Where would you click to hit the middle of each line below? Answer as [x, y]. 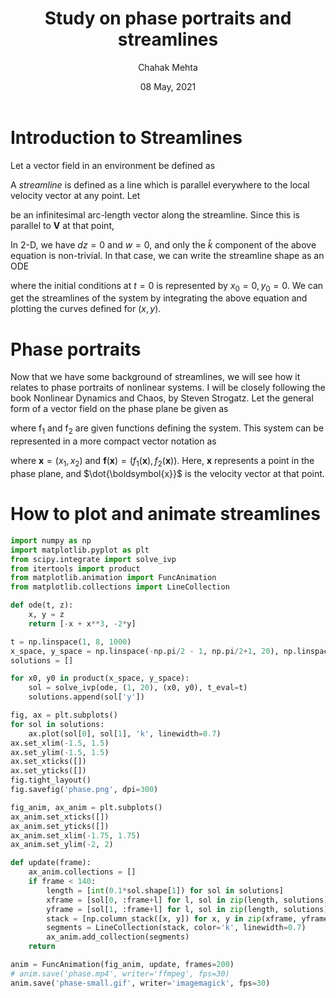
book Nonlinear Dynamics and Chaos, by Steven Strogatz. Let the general [162, 398]
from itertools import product [75, 568]
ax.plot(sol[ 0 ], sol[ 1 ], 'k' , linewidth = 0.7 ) [125, 733]
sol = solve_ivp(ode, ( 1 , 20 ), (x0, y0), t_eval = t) [138, 688]
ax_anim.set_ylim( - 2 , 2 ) [62, 845]
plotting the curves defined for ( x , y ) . [86, 309]
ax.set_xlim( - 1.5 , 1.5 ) [60, 743]
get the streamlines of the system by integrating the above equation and [159, 298]
